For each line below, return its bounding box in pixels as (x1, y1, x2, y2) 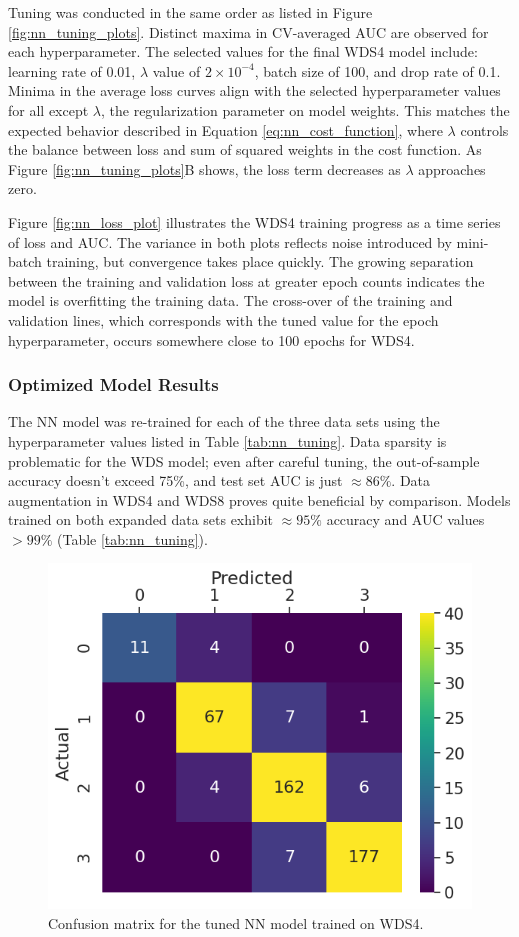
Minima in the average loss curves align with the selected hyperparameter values (8, 80, 501, 101)
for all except (8, 99, 89, 120)
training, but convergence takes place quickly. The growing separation (46, 251, 474, 272)
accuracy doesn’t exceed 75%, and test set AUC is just (8, 470, 343, 491)
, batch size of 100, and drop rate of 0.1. (254, 60, 501, 81)
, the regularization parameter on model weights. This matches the (100, 99, 510, 120)
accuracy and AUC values (326, 509, 485, 530)
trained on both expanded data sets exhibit (8, 509, 274, 530)
